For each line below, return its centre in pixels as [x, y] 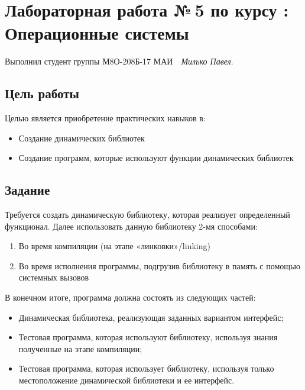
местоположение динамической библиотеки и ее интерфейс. [126, 380]
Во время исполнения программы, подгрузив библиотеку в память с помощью [159, 265]
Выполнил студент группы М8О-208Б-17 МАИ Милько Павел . [119, 61]
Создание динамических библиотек [82, 138]
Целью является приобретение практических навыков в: [105, 118]
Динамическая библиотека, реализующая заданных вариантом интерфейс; [151, 317]
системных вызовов [54, 277]
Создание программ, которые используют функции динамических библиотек [156, 158]
